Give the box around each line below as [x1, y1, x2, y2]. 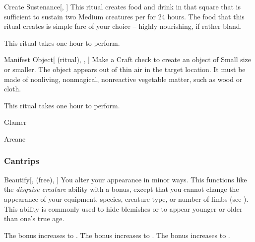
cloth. [4, 83, 21, 94]
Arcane [4, 133, 26, 144]
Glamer [4, 117, 27, 127]
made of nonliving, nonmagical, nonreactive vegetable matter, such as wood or [4, 74, 243, 84]
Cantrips [4, 155, 39, 167]
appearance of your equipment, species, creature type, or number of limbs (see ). [4, 193, 249, 204]
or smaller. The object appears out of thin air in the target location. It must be [4, 64, 246, 74]
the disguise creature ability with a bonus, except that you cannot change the [4, 184, 239, 194]
